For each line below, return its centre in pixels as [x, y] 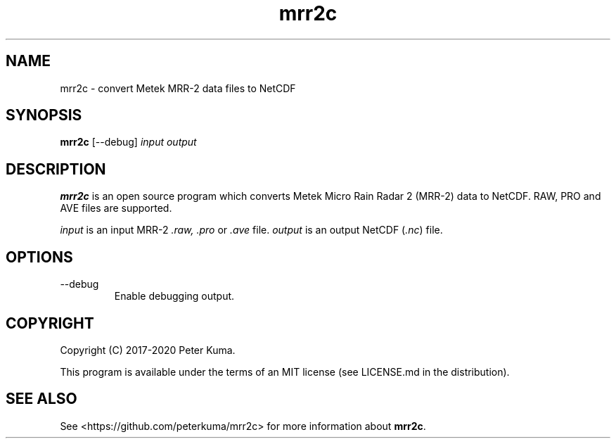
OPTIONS [39, 257]
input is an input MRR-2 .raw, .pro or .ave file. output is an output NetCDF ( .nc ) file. [251, 230]
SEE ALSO [41, 399]
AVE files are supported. [116, 208]
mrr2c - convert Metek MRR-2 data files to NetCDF [178, 88]
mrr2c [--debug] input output [128, 142]
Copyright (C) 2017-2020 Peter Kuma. [148, 350]
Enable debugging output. [174, 296]
